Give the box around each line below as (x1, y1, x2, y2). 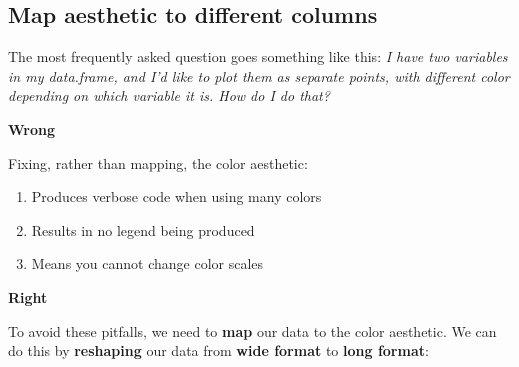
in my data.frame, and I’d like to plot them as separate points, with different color (8, 65, 510, 86)
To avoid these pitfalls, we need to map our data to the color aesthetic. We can (8, 320, 497, 341)
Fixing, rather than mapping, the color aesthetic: (8, 152, 308, 173)
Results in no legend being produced (31, 219, 255, 240)
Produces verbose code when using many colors (31, 186, 322, 207)
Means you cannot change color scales (31, 253, 264, 274)
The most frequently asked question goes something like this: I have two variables (8, 46, 508, 67)
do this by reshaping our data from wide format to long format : (8, 340, 429, 361)
